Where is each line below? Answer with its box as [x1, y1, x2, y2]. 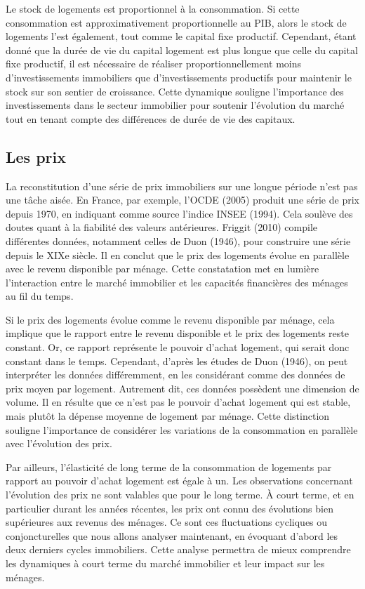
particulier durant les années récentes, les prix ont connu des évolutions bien [6, 501, 333, 515]
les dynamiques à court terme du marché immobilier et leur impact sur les [6, 555, 325, 570]
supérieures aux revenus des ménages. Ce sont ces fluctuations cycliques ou [6, 515, 328, 529]
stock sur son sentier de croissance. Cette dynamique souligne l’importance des [6, 84, 344, 98]
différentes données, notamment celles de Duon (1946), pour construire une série [6, 233, 351, 248]
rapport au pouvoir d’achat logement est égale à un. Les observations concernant [6, 473, 353, 488]
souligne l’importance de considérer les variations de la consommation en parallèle [6, 422, 358, 437]
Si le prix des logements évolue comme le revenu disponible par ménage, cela [6, 312, 335, 326]
